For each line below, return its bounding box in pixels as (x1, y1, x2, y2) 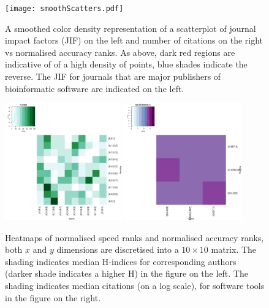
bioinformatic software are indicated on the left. (5, 82, 184, 94)
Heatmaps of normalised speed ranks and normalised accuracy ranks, (5, 231, 264, 244)
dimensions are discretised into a (56, 243, 179, 256)
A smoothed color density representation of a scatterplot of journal (5, 21, 256, 34)
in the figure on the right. (5, 291, 101, 304)
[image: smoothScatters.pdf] (5, 4, 124, 13)
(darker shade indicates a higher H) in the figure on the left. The (5, 267, 248, 280)
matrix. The (211, 243, 257, 256)
